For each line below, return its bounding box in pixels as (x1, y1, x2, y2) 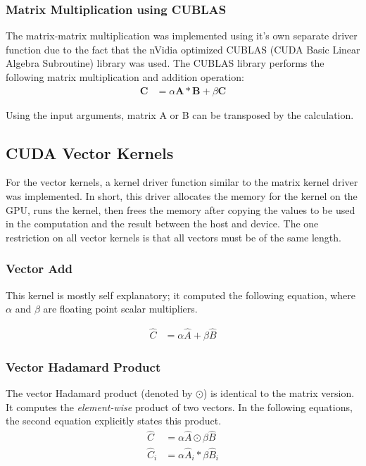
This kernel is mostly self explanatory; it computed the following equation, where (6, 287, 356, 302)
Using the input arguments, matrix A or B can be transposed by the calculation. (6, 107, 354, 122)
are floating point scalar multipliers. (43, 301, 198, 316)
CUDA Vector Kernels (6, 141, 174, 163)
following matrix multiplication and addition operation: (6, 70, 244, 84)
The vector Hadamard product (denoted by (6, 386, 193, 401)
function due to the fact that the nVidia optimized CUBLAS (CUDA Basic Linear (6, 42, 360, 56)
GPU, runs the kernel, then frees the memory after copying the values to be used (6, 202, 355, 217)
